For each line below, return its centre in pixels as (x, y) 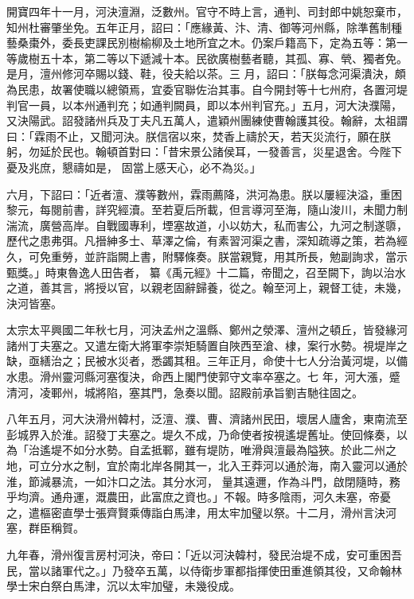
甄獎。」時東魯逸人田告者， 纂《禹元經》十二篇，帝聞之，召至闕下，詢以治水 (206, 272)
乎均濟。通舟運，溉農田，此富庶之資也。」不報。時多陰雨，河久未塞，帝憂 (199, 497)
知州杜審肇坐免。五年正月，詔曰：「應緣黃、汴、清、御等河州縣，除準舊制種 (204, 27)
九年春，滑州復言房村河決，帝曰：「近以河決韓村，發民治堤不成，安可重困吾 (204, 554)
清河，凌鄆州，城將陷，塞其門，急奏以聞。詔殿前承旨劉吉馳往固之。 (185, 392)
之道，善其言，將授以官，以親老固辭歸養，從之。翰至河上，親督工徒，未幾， (207, 288)
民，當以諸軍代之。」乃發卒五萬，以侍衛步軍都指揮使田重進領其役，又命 (193, 570)
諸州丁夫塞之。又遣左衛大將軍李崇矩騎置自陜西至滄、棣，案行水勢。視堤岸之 (207, 345)
